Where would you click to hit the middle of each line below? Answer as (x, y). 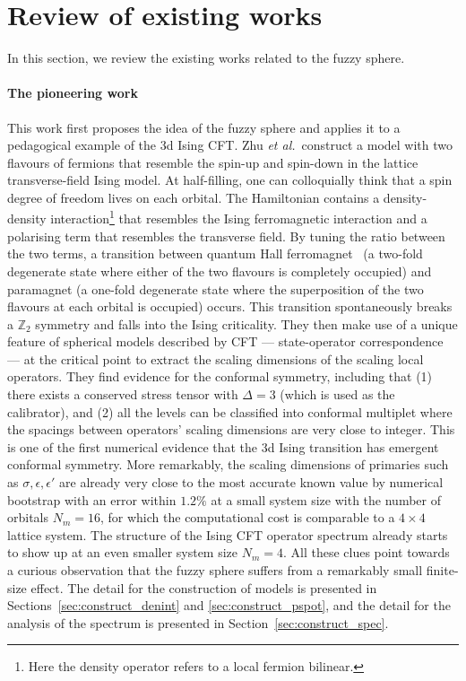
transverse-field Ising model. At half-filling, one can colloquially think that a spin (230, 180)
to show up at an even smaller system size (123, 552)
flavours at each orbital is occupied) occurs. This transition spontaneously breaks (230, 306)
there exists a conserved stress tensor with (123, 394)
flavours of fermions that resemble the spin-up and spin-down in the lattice (213, 162)
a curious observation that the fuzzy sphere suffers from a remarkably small (215, 570)
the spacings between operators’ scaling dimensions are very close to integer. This (231, 429)
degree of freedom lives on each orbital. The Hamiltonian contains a (194, 197)
